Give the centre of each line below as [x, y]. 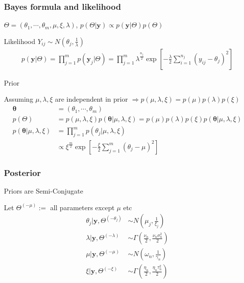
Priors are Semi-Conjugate [44, 191]
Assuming [19, 99]
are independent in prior [91, 99]
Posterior [23, 172]
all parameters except [82, 207]
